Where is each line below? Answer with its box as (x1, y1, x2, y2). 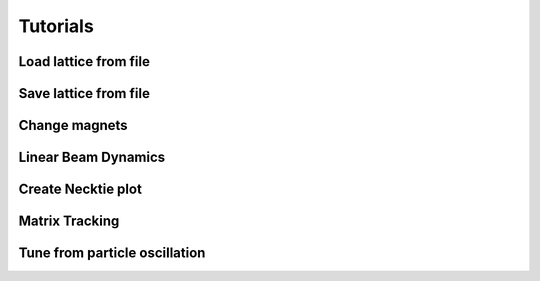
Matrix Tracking (18, 213, 120, 230)
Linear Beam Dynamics (18, 149, 166, 166)
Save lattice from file (18, 85, 150, 102)
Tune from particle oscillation (18, 245, 206, 262)
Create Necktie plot (18, 181, 142, 198)
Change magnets (18, 117, 129, 134)
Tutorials (18, 15, 94, 37)
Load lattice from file (18, 53, 150, 70)
